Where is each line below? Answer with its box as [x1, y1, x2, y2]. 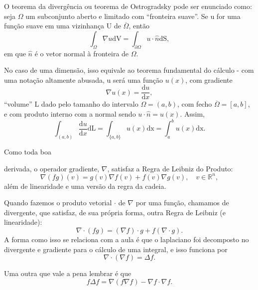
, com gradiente [185, 74, 233, 85]
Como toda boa [4, 146, 51, 156]
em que [4, 48, 26, 58]
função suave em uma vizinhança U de [4, 20, 121, 31]
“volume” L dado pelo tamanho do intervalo [4, 99, 138, 109]
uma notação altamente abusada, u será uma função [4, 74, 163, 85]
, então [129, 20, 150, 31]
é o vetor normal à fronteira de [34, 48, 129, 58]
